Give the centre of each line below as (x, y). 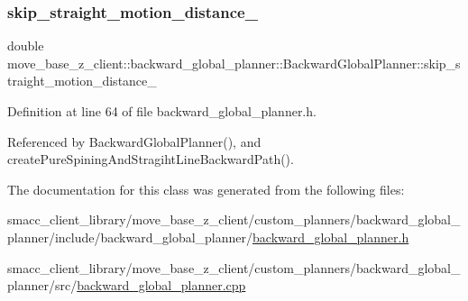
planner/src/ (42, 285)
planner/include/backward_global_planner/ (130, 237)
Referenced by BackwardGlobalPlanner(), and (134, 141)
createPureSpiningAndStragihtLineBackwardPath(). (151, 159)
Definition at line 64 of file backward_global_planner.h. (162, 111)
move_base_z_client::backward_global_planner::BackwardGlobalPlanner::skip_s (234, 63)
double (26, 46)
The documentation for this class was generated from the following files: (206, 189)
